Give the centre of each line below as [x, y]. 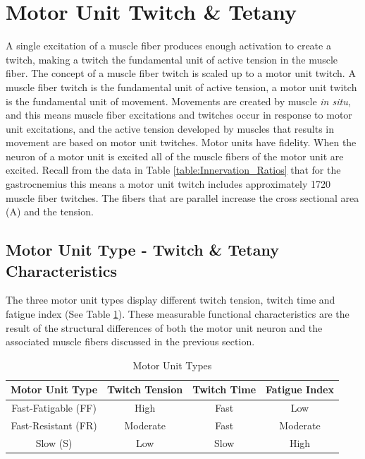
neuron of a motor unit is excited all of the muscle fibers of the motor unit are [175, 156]
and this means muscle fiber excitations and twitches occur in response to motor [179, 115]
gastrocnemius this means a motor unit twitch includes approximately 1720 [168, 184]
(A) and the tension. [50, 211]
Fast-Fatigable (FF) [54, 408]
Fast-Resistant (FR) [54, 425]
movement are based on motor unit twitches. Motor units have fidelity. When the [181, 142]
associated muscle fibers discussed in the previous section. [130, 341]
